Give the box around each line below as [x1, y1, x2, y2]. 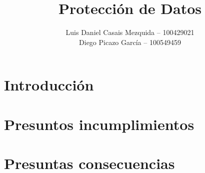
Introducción [4, 74, 94, 95]
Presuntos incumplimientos [4, 113, 194, 134]
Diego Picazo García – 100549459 [79, 36, 181, 47]
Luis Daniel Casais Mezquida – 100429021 [65, 27, 194, 37]
